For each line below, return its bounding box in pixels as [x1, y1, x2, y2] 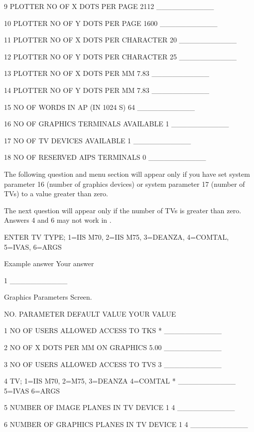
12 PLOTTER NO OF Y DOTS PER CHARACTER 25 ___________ [4, 51, 237, 61]
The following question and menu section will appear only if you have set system [4, 168, 250, 179]
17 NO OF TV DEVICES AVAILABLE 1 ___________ [4, 135, 191, 145]
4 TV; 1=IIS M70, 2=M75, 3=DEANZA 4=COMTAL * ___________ [4, 376, 236, 386]
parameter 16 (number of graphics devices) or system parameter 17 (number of [4, 178, 245, 189]
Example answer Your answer [4, 258, 94, 269]
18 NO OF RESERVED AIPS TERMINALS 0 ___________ [4, 152, 206, 162]
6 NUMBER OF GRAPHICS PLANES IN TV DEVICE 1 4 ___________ [4, 419, 248, 430]
